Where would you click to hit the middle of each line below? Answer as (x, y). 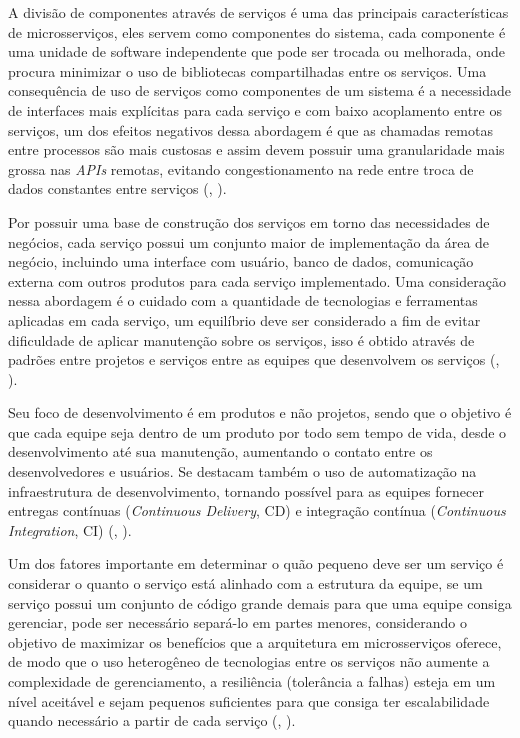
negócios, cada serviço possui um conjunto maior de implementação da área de (249, 241)
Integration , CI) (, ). (70, 529)
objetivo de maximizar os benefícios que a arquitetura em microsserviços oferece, (255, 641)
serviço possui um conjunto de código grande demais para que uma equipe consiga (260, 602)
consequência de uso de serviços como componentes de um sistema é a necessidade (260, 90)
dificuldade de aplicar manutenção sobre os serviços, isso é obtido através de (241, 339)
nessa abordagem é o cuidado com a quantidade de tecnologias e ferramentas (243, 300)
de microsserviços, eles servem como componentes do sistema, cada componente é (257, 31)
